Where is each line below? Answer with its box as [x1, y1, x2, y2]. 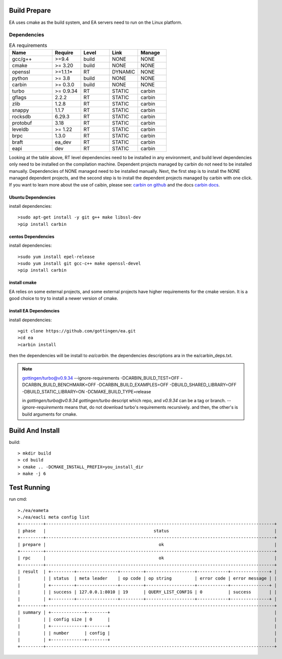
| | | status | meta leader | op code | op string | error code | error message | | [18, 576, 277, 581]
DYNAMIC [112, 69, 135, 75]
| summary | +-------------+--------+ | [18, 610, 277, 615]
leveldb [12, 126, 29, 133]
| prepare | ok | [18, 542, 277, 547]
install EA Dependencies [9, 308, 60, 314]
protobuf [12, 120, 32, 127]
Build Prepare [9, 6, 51, 15]
